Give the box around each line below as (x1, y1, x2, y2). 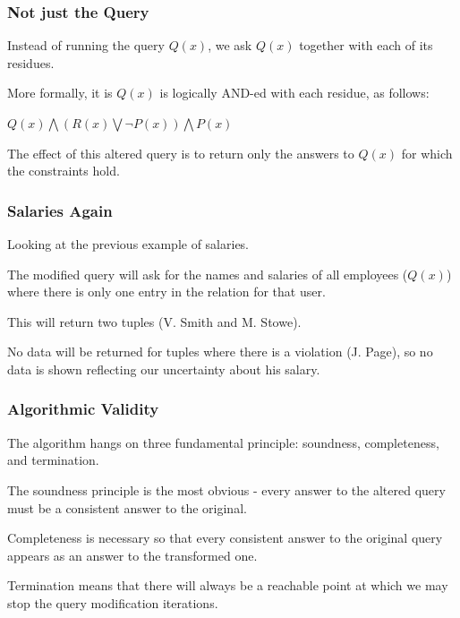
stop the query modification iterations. (7, 593, 218, 612)
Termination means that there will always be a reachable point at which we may (7, 576, 448, 595)
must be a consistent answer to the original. (7, 498, 247, 517)
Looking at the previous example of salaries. (7, 235, 250, 253)
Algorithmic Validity (7, 398, 159, 420)
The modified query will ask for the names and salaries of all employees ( (7, 264, 408, 283)
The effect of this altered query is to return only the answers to (7, 143, 354, 162)
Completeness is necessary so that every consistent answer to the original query (7, 528, 443, 547)
